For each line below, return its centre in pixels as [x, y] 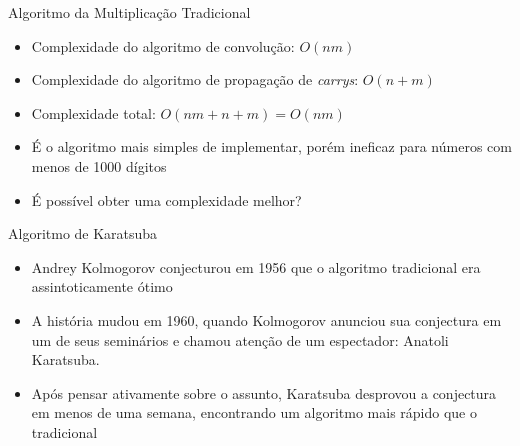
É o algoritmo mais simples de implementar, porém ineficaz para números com [271, 146]
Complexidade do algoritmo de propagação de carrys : [195, 79]
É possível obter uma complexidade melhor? [166, 199]
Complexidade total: [93, 112]
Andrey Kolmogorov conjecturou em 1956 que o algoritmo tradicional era [256, 266]
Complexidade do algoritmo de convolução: [163, 45]
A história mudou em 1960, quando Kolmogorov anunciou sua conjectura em [266, 319]
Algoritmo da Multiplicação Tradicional [129, 12]
